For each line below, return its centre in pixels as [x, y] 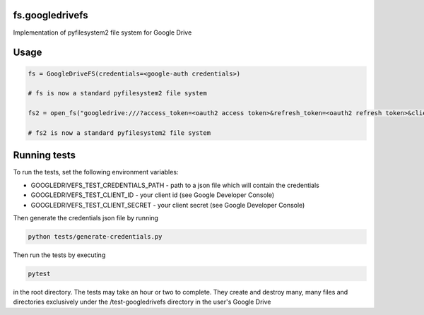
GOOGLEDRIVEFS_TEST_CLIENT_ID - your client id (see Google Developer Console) [153, 195]
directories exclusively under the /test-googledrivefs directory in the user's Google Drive [142, 302]
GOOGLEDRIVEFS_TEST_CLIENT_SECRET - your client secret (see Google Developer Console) [168, 205]
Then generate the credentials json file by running [86, 218]
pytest [39, 273]
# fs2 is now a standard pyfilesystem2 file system [119, 133]
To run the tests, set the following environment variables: [96, 172]
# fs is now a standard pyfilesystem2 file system [118, 93]
